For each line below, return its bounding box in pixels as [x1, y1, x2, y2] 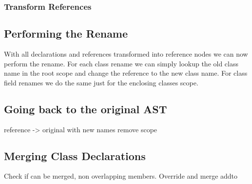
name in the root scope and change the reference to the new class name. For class [4, 68, 248, 78]
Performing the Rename [4, 26, 128, 41]
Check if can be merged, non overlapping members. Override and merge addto [4, 171, 238, 181]
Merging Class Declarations [4, 148, 146, 163]
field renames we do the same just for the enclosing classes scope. [4, 77, 198, 87]
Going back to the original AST [4, 101, 167, 116]
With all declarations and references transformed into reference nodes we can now [4, 49, 248, 59]
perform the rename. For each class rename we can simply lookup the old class [4, 58, 238, 68]
